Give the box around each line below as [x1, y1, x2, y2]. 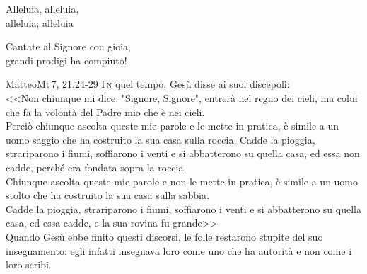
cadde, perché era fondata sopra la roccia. [6, 159, 187, 174]
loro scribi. [6, 257, 52, 272]
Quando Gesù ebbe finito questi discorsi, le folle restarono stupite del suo [6, 229, 323, 244]
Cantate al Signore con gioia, [6, 39, 131, 54]
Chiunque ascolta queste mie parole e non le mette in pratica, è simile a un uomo [6, 173, 359, 188]
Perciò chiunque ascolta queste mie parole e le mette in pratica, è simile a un [6, 118, 339, 133]
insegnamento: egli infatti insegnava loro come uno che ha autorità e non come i [6, 243, 352, 258]
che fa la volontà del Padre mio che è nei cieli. [6, 104, 205, 119]
